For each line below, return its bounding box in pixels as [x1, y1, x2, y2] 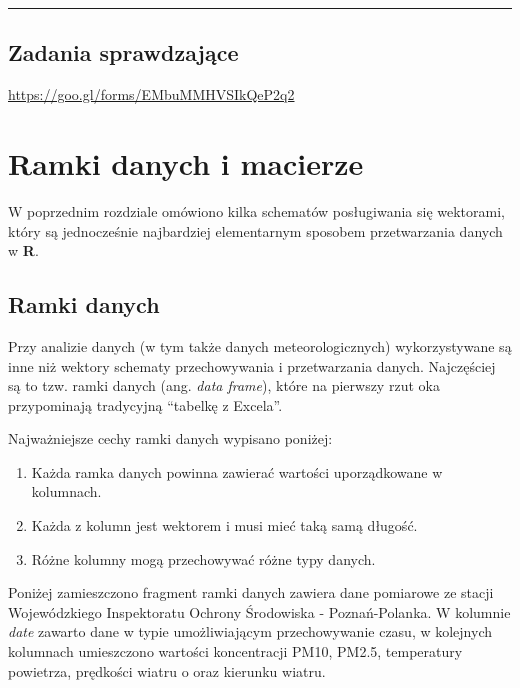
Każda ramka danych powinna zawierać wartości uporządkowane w [31, 461, 443, 482]
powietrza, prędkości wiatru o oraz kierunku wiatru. [8, 660, 326, 681]
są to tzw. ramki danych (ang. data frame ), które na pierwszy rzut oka [8, 375, 440, 396]
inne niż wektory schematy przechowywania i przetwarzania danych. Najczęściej [8, 355, 496, 376]
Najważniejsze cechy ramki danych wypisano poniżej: [8, 428, 333, 449]
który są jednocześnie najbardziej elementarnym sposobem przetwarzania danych [8, 220, 503, 241]
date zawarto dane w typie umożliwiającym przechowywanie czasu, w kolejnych [8, 621, 493, 642]
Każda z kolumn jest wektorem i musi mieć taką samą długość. [31, 515, 418, 536]
